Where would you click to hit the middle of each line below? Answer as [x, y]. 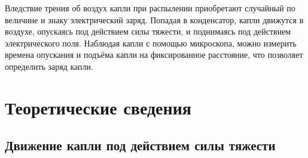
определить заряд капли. [49, 66]
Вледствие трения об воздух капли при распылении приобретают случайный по [150, 8]
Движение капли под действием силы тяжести [140, 145]
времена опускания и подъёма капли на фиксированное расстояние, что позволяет [154, 55]
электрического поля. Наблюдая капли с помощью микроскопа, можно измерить [151, 43]
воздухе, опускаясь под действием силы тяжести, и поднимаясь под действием [148, 31]
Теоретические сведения [98, 107]
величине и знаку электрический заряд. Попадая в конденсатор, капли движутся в [154, 19]
